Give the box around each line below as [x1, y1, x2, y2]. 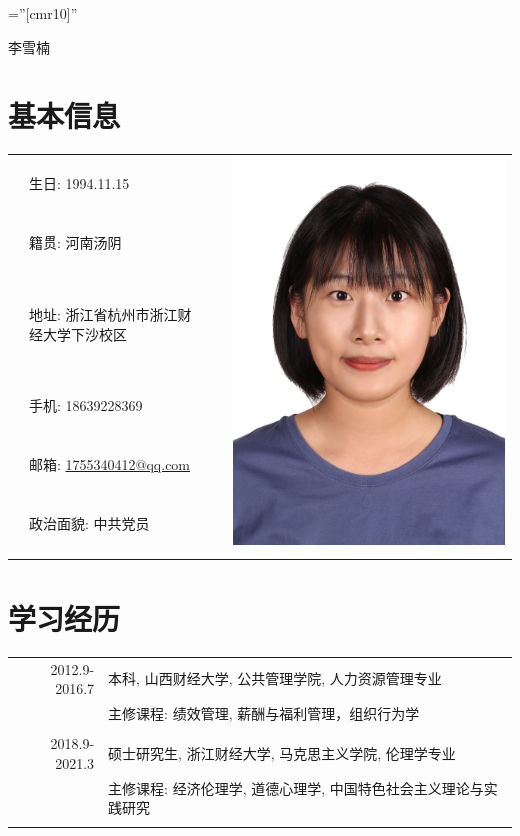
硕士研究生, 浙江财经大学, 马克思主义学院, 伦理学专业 [108, 742, 456, 763]
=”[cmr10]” [8, 3, 78, 23]
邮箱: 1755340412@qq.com [29, 453, 191, 474]
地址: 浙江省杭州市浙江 [29, 303, 178, 324]
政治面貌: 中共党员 [29, 512, 150, 533]
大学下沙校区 [42, 323, 127, 344]
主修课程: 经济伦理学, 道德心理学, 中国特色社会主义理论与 [108, 777, 484, 798]
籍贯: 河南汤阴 [29, 232, 122, 253]
